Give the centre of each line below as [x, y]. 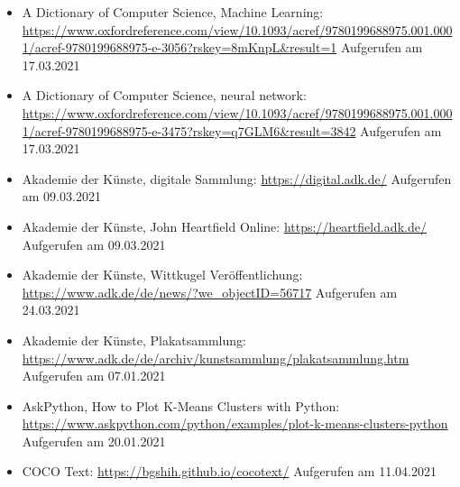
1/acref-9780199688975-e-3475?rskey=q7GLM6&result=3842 [189, 130]
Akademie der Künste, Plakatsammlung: [134, 340]
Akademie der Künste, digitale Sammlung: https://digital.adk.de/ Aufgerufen [237, 178]
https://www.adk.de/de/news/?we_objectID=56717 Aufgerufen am [210, 292]
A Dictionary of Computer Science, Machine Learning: [173, 12]
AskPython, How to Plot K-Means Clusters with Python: [181, 405]
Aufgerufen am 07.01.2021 [94, 376]
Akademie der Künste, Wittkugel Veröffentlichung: [162, 275]
